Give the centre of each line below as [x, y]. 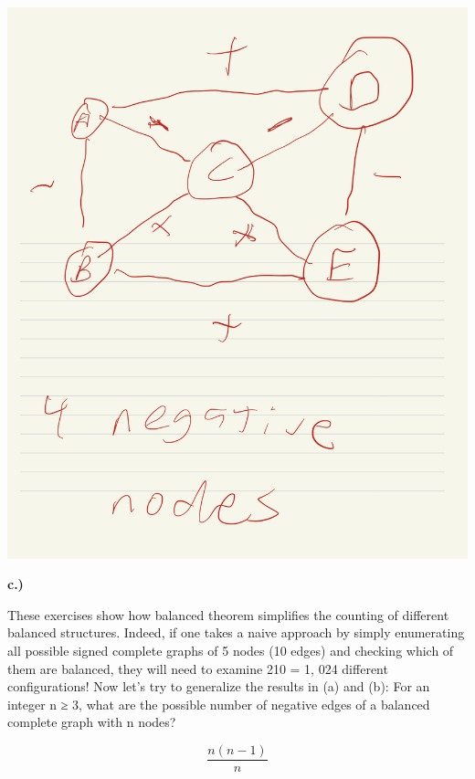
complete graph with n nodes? [92, 722]
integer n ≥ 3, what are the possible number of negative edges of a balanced [219, 704]
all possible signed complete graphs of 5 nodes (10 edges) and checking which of [231, 650]
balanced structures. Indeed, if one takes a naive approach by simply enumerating [236, 632]
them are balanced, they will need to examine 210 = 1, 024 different [198, 668]
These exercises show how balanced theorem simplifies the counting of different [228, 614]
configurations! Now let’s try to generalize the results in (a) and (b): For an [219, 686]
